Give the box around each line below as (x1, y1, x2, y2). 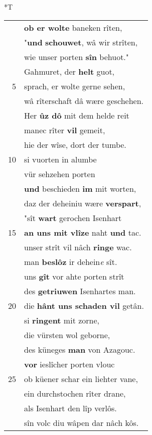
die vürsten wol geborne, (24, 329, 110, 341)
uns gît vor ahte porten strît (24, 270, 124, 282)
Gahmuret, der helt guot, (24, 65, 115, 77)
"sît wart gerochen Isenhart (24, 211, 122, 224)
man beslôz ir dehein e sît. (24, 255, 117, 267)
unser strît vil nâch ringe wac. (24, 241, 132, 253)
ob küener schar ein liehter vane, (24, 372, 138, 385)
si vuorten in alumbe (24, 153, 97, 165)
